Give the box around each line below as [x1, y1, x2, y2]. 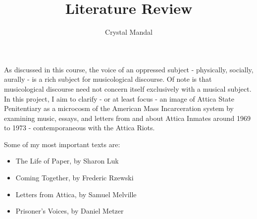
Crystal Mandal [105, 27, 153, 37]
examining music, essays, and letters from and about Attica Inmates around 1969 [4, 112, 251, 123]
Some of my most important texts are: [4, 139, 120, 149]
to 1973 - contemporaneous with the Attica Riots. [4, 122, 155, 133]
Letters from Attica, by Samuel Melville [15, 189, 137, 199]
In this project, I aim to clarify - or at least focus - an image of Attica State [4, 93, 235, 104]
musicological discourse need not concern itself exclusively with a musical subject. [4, 83, 252, 94]
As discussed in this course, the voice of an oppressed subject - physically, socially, [4, 64, 254, 74]
